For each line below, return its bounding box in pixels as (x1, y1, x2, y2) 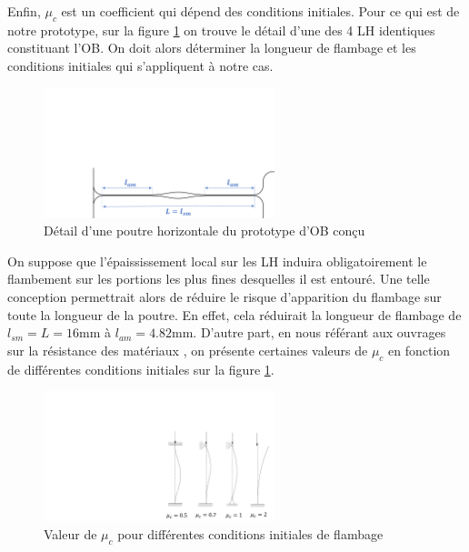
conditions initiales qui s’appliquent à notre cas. (7, 55, 274, 75)
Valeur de (44, 524, 97, 543)
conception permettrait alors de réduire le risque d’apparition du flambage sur (7, 287, 442, 306)
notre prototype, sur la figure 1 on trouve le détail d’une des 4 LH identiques (7, 20, 435, 39)
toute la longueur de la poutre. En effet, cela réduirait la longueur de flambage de (7, 305, 462, 324)
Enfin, (7, 2, 41, 20)
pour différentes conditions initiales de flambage (117, 524, 384, 543)
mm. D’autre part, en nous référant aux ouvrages (172, 323, 446, 342)
